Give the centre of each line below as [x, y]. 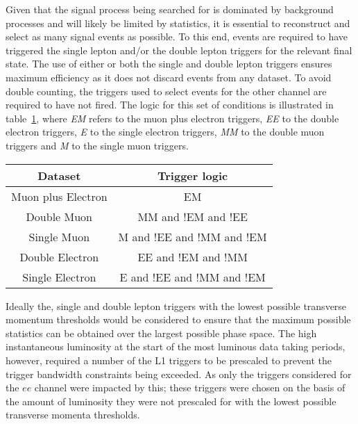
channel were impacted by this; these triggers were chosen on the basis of [190, 388]
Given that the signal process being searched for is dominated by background [170, 9]
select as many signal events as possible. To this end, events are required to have [177, 36]
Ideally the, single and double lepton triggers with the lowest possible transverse [176, 305]
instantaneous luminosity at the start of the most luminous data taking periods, [176, 346]
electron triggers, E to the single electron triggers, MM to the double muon [165, 132]
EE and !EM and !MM [193, 256]
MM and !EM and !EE [193, 216]
